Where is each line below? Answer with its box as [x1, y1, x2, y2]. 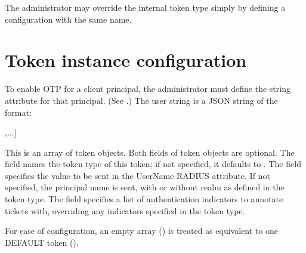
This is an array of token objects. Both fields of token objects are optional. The [5, 146, 295, 158]
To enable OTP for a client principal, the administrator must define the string [5, 82, 290, 95]
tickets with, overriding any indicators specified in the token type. [5, 204, 245, 217]
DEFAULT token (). [5, 236, 79, 248]
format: [5, 106, 32, 118]
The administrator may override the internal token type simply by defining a [5, 1, 286, 13]
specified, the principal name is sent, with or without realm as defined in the [5, 181, 285, 193]
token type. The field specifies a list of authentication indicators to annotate [5, 193, 283, 205]
